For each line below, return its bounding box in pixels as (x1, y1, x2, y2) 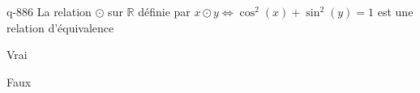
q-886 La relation (6, 3, 92, 19)
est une (377, 3, 414, 19)
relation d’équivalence (6, 19, 114, 36)
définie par (138, 3, 191, 19)
